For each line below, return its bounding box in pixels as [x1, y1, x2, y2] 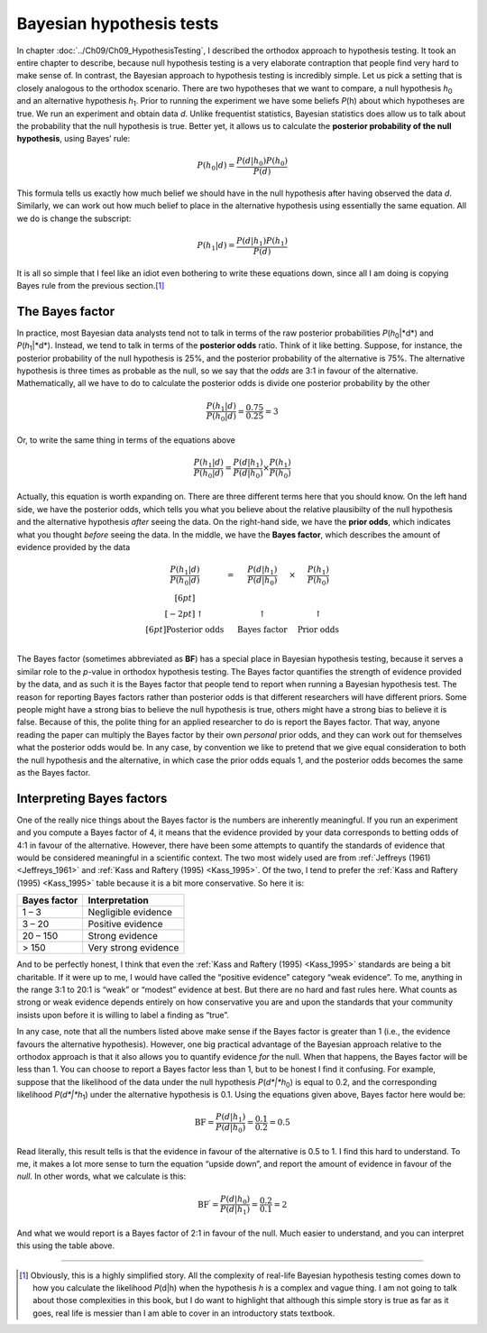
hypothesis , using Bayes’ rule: [16, 133, 131, 144]
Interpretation [87, 894, 149, 906]
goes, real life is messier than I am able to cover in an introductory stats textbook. [32, 1308, 335, 1319]
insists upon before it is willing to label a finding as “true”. [16, 1009, 230, 1020]
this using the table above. [16, 1240, 115, 1251]
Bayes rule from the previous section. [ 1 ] [16, 280, 165, 290]
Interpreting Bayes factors [16, 790, 168, 806]
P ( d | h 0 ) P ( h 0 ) [235, 156, 289, 169]
